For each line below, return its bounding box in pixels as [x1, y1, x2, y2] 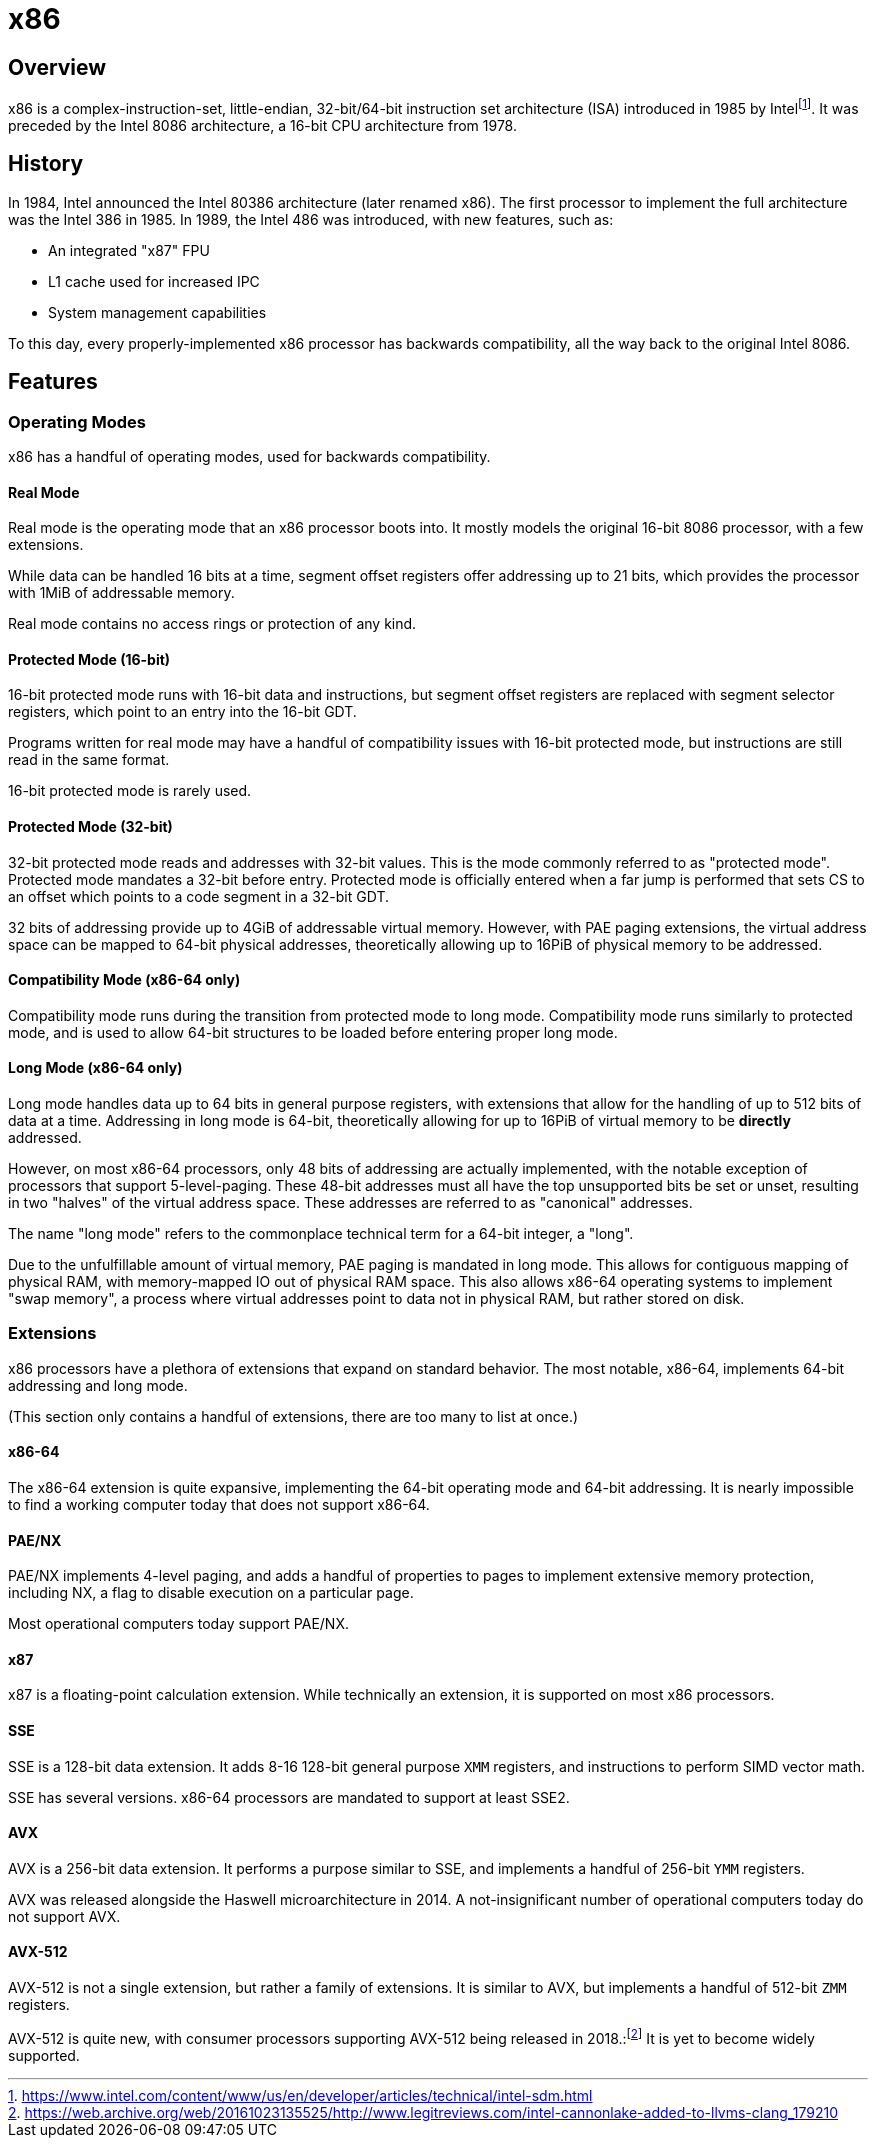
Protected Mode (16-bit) [8, 650, 171, 668]
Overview [8, 54, 107, 80]
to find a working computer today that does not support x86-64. [8, 1495, 430, 1513]
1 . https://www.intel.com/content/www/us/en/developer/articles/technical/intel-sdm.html [8, 2086, 593, 2104]
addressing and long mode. [8, 1376, 188, 1394]
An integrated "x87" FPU [48, 241, 210, 259]
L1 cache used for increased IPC [48, 272, 260, 290]
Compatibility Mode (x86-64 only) [8, 971, 241, 989]
